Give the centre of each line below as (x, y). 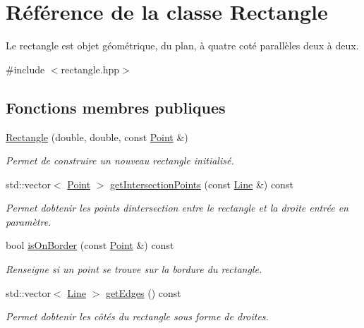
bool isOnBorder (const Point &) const (90, 245)
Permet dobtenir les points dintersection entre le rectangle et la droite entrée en (177, 208)
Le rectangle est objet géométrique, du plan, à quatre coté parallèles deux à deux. (182, 45)
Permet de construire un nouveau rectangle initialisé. (120, 160)
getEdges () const (143, 292)
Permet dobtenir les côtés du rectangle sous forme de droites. (137, 316)
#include (25, 69)
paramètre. (29, 221)
